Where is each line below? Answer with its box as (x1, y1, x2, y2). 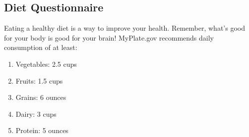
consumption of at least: (4, 42, 77, 52)
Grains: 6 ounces (15, 92, 66, 102)
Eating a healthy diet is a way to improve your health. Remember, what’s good (4, 23, 245, 33)
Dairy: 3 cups (15, 108, 57, 119)
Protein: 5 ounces (15, 125, 68, 136)
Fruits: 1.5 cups (15, 75, 63, 86)
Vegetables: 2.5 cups (15, 58, 77, 69)
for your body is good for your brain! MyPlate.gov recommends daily (4, 32, 214, 43)
